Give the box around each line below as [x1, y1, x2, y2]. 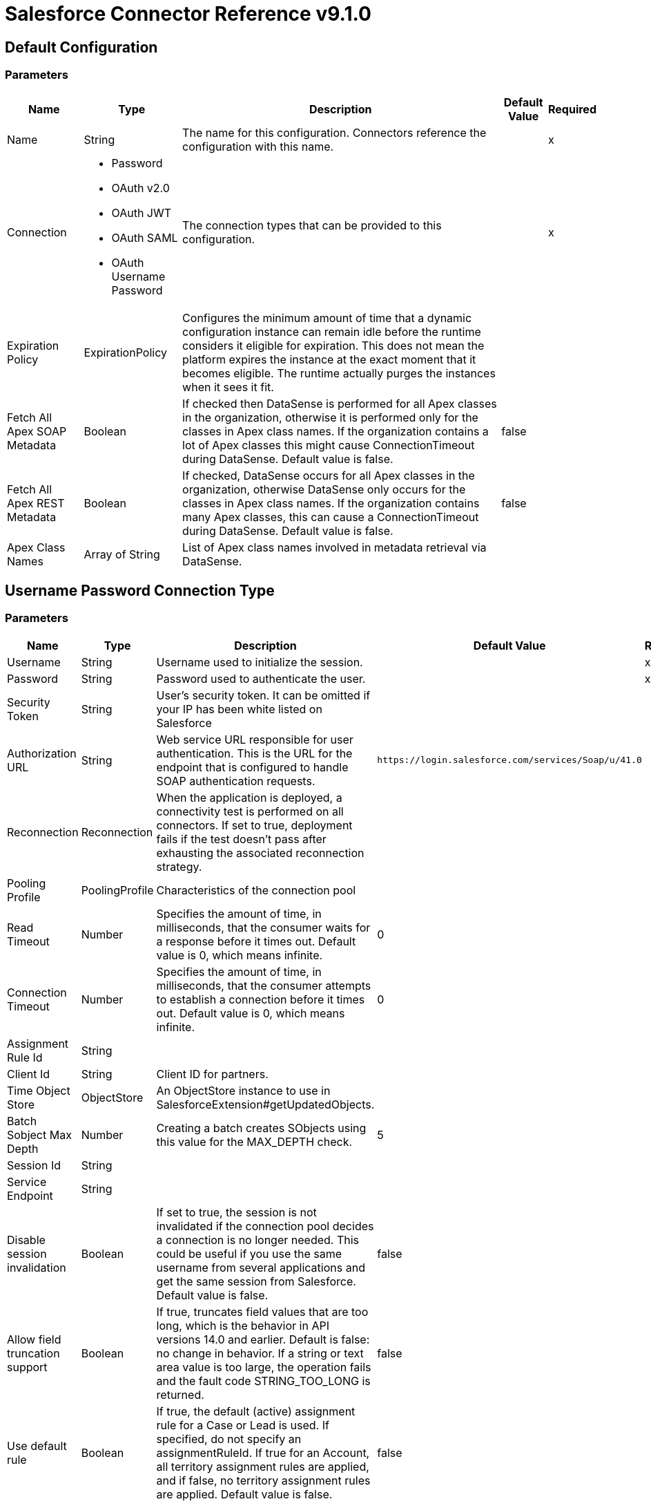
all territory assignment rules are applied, [156, 1459, 369, 1474]
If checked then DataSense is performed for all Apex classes [182, 396, 497, 411]
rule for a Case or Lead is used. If [156, 1418, 329, 1432]
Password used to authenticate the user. [156, 671, 366, 686]
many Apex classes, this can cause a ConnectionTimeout [182, 509, 479, 524]
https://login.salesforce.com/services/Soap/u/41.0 [377, 755, 642, 766]
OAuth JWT [111, 205, 172, 220]
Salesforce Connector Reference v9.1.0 [5, 2, 371, 26]
